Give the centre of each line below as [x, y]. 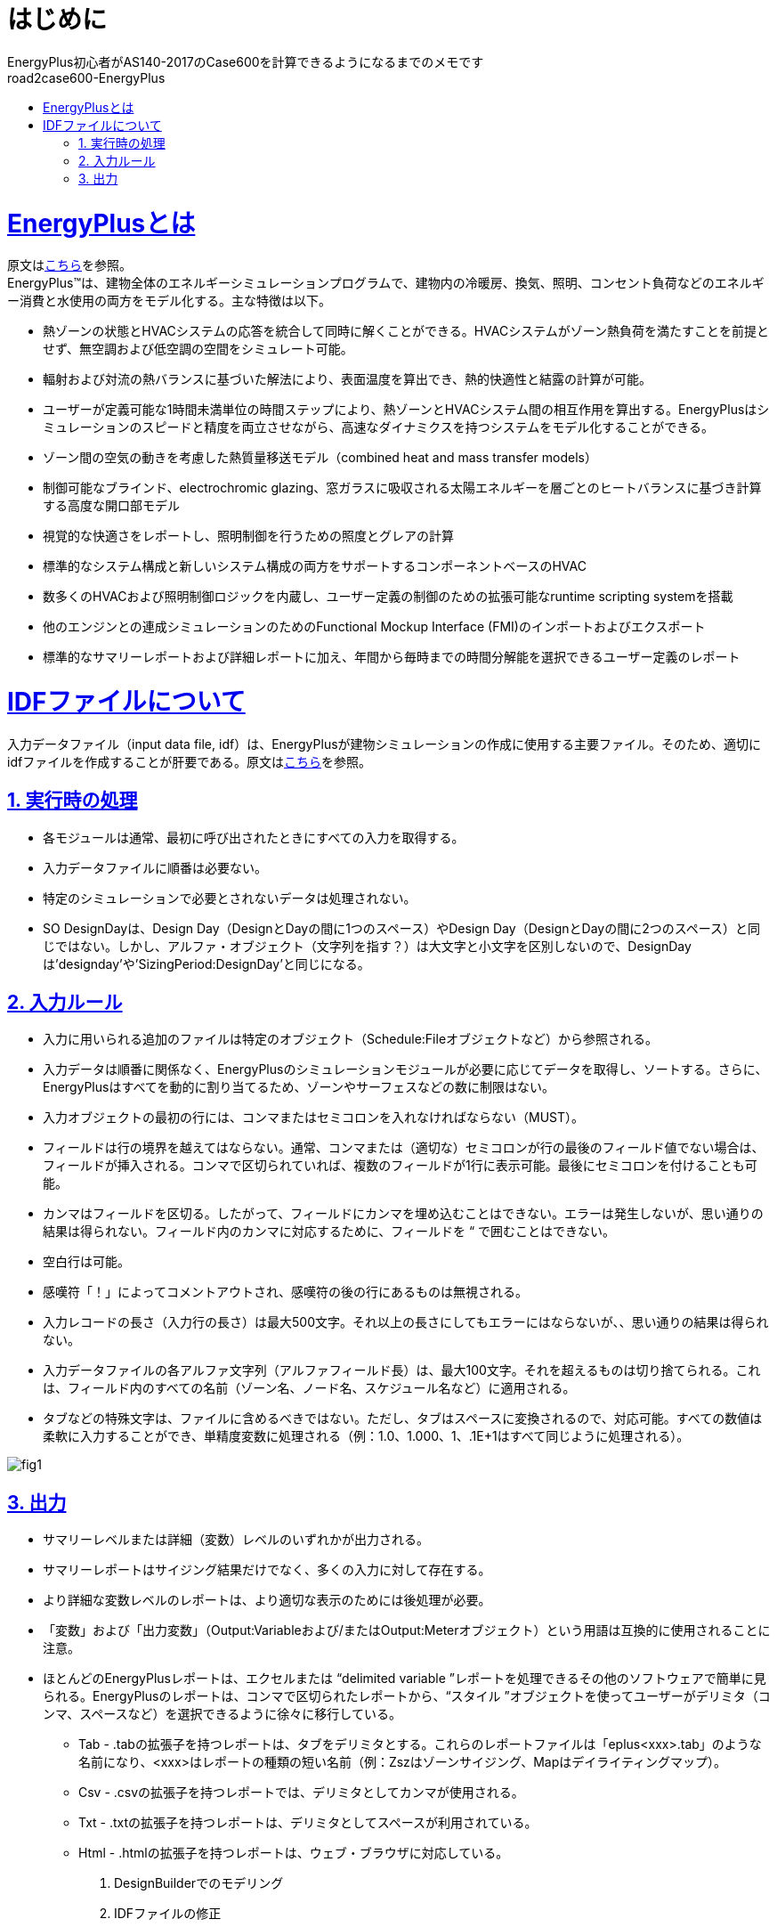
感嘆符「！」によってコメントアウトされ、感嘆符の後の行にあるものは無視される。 [286, 1292]
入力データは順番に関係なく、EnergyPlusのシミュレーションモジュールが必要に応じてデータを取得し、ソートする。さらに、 [405, 1069]
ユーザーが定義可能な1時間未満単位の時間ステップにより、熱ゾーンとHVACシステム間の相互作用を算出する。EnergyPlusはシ [406, 410]
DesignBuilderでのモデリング [199, 1883]
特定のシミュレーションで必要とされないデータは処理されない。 [230, 898]
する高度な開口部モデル [111, 506]
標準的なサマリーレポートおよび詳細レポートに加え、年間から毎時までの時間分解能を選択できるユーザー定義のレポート [392, 657]
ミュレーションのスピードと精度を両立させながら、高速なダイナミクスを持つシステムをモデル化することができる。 [379, 427]
